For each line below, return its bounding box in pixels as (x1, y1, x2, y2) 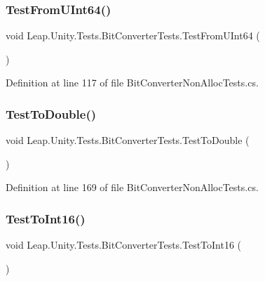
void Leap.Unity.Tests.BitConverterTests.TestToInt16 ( (6, 237, 242, 252)
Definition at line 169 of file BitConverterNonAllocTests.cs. (6, 180, 259, 195)
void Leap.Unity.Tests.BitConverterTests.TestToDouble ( (6, 133, 250, 148)
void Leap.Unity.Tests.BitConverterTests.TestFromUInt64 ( (6, 28, 260, 43)
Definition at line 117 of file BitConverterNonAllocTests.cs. (6, 75, 259, 90)
